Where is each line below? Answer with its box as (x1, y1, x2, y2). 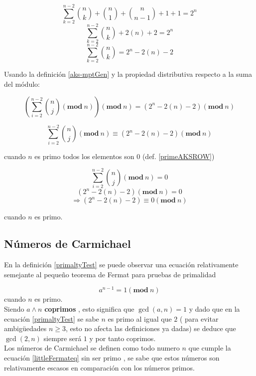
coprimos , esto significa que (44, 304, 134, 314)
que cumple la (188, 343, 231, 353)
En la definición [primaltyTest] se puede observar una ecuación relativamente (4, 259, 239, 270)
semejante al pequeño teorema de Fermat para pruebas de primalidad (4, 269, 216, 279)
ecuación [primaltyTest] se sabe (4, 313, 99, 324)
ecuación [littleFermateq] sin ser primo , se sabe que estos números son (4, 353, 220, 363)
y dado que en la (189, 304, 240, 314)
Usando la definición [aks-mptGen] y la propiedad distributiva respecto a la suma (4, 69, 253, 79)
